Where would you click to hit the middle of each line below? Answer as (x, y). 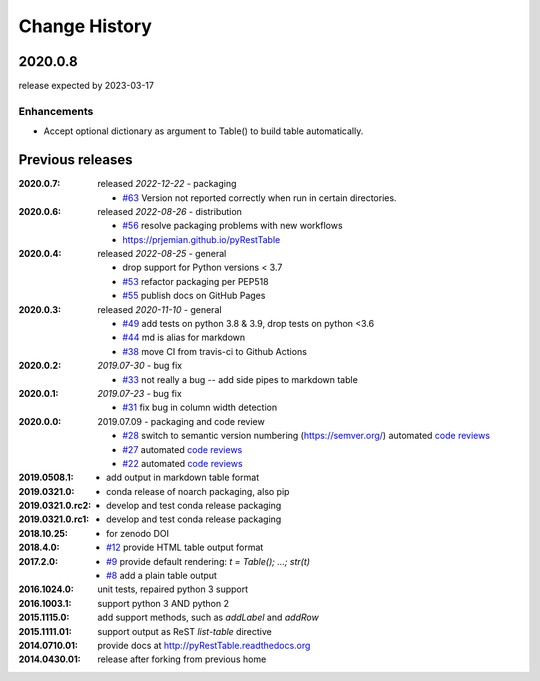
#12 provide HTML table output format (185, 547)
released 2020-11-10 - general (159, 309)
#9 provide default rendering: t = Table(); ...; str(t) (208, 561)
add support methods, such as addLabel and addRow (208, 617)
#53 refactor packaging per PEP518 (195, 281)
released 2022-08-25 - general (162, 254)
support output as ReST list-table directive (184, 631)
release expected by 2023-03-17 (86, 86)
